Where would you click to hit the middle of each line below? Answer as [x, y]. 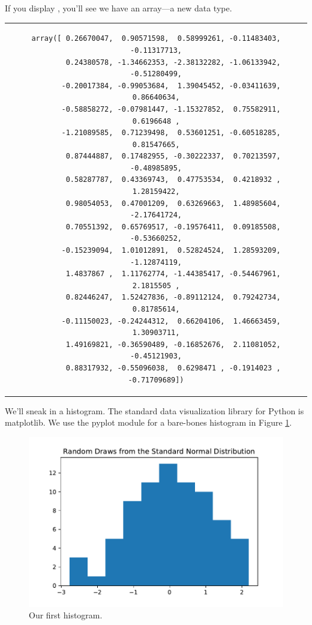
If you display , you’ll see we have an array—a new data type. [118, 8]
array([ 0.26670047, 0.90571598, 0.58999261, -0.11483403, [156, 39]
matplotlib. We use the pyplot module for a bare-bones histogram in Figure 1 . [148, 422]
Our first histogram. [66, 615]
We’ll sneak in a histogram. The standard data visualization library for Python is [154, 410]
